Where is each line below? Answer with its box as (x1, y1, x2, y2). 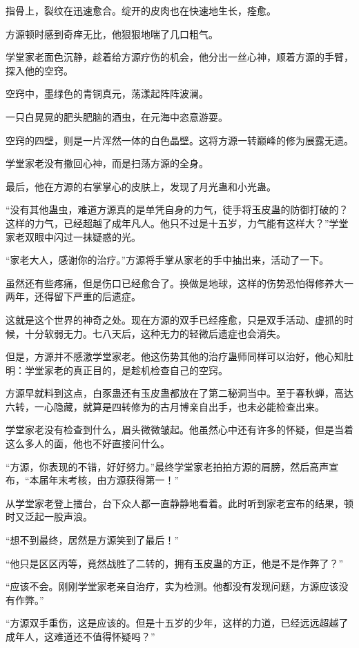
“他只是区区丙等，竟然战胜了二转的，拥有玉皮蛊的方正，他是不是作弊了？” (6, 556, 344, 570)
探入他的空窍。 (6, 63, 73, 77)
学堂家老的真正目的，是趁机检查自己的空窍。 (24, 362, 228, 377)
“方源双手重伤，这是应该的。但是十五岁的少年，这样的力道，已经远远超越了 (6, 616, 349, 630)
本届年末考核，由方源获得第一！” (29, 473, 179, 487)
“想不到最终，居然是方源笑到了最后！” (6, 533, 179, 547)
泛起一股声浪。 (24, 509, 93, 524)
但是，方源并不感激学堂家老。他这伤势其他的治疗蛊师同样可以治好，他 (6, 349, 324, 364)
